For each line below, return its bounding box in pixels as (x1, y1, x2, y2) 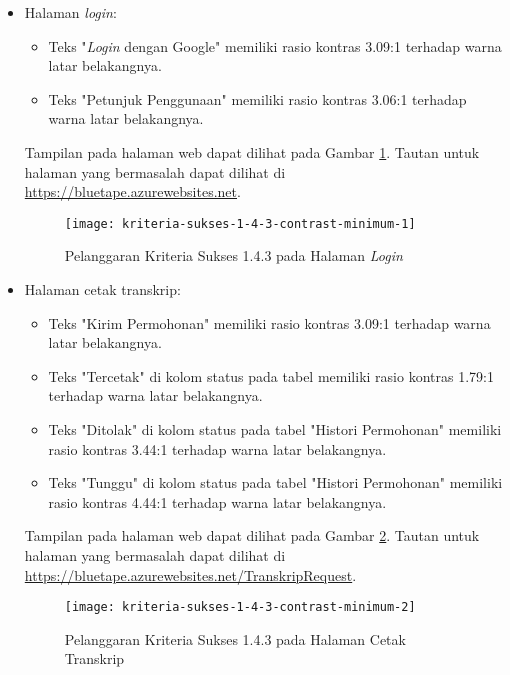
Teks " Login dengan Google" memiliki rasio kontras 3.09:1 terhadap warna (48, 35, 502, 56)
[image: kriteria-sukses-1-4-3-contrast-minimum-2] (64, 600, 416, 615)
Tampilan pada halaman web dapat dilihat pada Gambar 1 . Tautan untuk (24, 141, 480, 162)
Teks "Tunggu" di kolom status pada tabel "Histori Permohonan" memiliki (48, 472, 503, 493)
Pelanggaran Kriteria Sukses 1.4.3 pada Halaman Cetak (64, 628, 406, 649)
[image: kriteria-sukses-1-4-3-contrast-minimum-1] (64, 216, 416, 231)
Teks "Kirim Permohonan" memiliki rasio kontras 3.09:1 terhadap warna (48, 312, 491, 333)
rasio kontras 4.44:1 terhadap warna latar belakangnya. (48, 491, 387, 512)
